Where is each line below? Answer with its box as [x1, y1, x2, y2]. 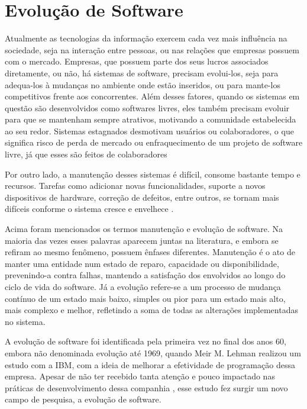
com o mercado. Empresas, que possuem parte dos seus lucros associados [5, 55, 269, 67]
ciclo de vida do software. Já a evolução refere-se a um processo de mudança [5, 281, 281, 292]
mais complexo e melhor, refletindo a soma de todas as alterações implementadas [5, 304, 298, 316]
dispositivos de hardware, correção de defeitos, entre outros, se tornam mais [5, 191, 279, 203]
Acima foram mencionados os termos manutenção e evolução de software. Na [5, 223, 283, 235]
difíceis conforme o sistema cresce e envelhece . [5, 202, 174, 215]
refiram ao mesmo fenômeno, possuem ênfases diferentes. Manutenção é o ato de [5, 246, 295, 258]
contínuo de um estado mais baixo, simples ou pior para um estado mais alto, [5, 292, 286, 304]
